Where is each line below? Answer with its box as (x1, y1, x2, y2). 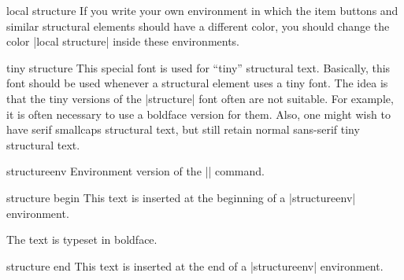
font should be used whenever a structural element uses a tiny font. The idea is (6, 75, 388, 91)
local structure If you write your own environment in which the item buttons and (6, 2, 398, 18)
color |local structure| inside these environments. (6, 33, 240, 50)
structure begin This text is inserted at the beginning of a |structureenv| (6, 189, 356, 205)
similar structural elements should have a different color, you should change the (6, 17, 390, 34)
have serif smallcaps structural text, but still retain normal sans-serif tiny (6, 121, 360, 138)
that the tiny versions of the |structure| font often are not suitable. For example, (6, 90, 394, 106)
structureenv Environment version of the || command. (6, 163, 265, 179)
